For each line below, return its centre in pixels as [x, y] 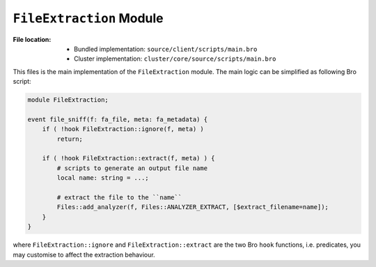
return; [70, 139]
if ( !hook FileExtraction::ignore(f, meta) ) [123, 129]
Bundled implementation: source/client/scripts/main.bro [166, 49]
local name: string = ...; [103, 178]
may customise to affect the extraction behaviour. [84, 254]
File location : [32, 39]
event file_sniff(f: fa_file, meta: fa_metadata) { [118, 119]
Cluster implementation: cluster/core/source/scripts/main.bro [175, 59]
